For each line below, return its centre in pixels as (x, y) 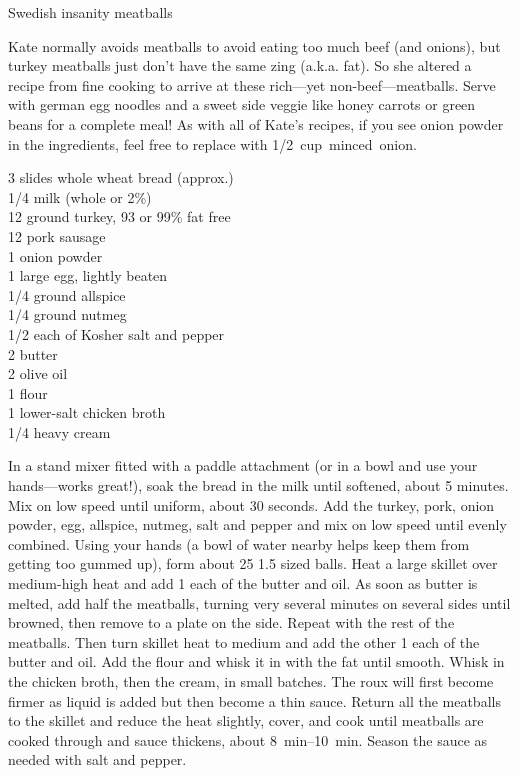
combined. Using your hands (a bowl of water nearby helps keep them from (239, 543)
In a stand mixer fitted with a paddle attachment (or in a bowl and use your (243, 465)
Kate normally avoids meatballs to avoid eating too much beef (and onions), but (254, 45)
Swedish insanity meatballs (90, 12)
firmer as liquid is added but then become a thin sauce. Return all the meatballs (254, 700)
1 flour (28, 392)
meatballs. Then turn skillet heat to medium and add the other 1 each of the (244, 641)
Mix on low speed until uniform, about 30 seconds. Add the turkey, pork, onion (251, 504)
